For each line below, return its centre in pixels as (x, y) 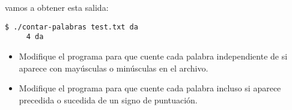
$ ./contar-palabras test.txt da (71, 27)
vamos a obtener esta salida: (57, 7)
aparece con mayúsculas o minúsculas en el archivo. (114, 68)
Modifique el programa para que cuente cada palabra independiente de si (153, 56)
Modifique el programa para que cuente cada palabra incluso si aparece (150, 88)
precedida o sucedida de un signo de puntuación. (108, 99)
